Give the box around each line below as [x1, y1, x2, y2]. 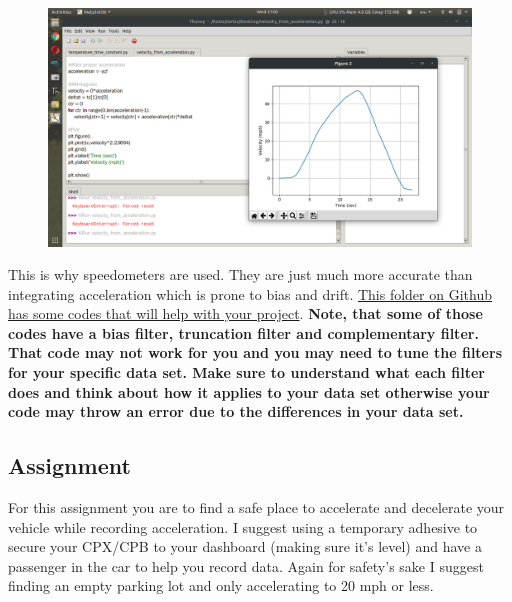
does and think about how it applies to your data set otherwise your [8, 381, 490, 402]
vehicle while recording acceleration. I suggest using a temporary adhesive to [8, 516, 478, 537]
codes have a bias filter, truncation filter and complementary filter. [8, 322, 479, 343]
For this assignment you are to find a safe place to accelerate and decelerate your [8, 497, 505, 518]
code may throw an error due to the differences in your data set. [8, 401, 464, 422]
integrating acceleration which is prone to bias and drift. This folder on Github [8, 283, 492, 304]
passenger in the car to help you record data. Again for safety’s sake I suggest [8, 555, 484, 576]
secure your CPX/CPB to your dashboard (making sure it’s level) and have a [8, 536, 482, 557]
